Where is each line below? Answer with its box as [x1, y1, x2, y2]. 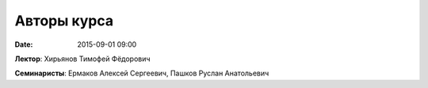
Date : [14, 40, 33, 49]
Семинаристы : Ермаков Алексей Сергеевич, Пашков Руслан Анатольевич [14, 68, 269, 78]
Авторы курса [14, 12, 114, 29]
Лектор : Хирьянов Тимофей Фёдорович [14, 54, 151, 63]
